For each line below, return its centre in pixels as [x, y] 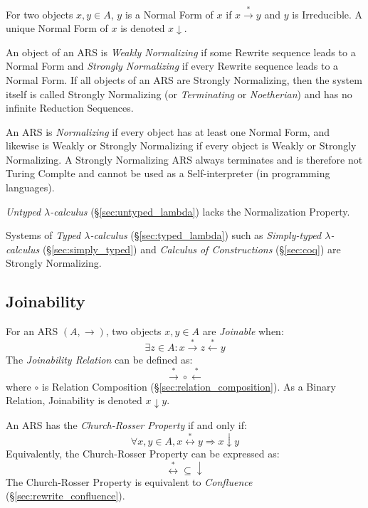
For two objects [40, 14]
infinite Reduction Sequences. [70, 108]
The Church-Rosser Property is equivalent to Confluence [129, 481]
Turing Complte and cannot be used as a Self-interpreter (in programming [168, 173]
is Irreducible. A [327, 14]
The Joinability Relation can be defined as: [99, 360]
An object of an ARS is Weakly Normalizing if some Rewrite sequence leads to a [181, 52]
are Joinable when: [243, 331]
